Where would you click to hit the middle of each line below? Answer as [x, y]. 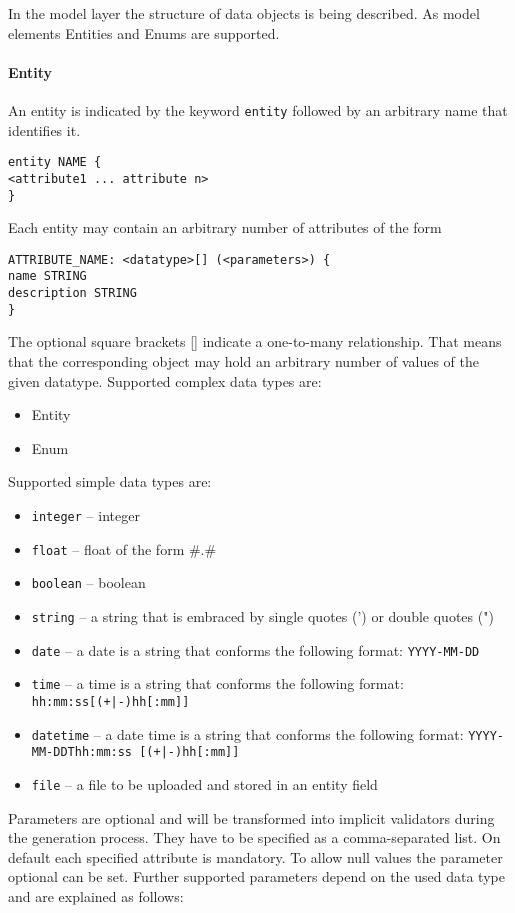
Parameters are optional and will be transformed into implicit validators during [251, 817]
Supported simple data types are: [110, 481]
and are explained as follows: [96, 895]
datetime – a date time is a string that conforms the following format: [247, 733]
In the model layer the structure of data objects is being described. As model [244, 13]
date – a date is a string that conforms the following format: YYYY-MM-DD [255, 649]
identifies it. [44, 129]
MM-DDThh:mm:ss [82, 752]
